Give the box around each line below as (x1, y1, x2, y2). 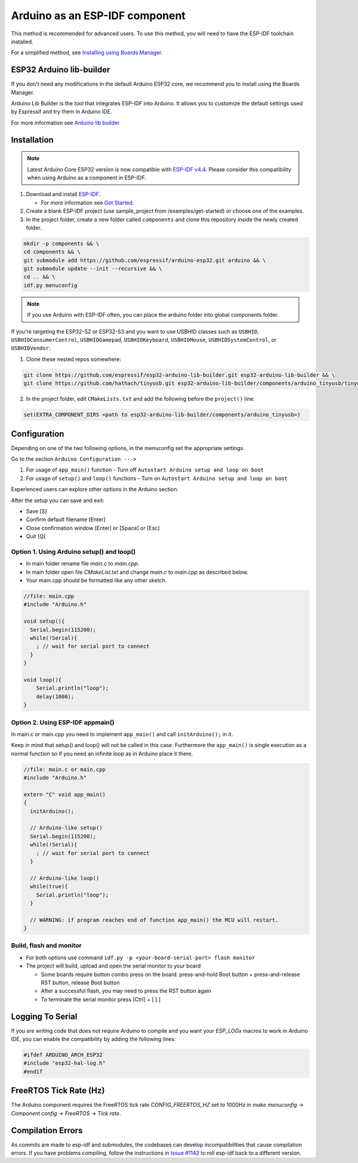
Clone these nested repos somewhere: (26, 356, 122, 363)
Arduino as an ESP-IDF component (11, 9, 186, 22)
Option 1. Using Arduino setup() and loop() (11, 547, 136, 556)
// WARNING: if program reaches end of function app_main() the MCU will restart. (30, 916, 279, 923)
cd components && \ (23, 249, 81, 255)
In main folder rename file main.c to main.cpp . (26, 560, 140, 567)
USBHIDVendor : (11, 344, 51, 352)
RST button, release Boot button (41, 979, 120, 986)
